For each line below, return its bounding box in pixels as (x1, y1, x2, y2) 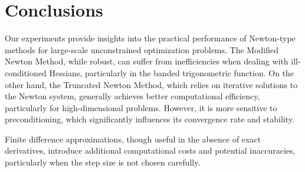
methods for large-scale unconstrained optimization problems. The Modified (5, 43, 279, 56)
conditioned (5, 66, 47, 79)
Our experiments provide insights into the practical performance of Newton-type (5, 32, 296, 44)
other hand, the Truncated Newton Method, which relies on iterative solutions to (5, 78, 298, 90)
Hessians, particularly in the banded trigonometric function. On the (49, 66, 294, 79)
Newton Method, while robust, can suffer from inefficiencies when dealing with (5, 55, 288, 67)
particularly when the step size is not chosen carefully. (5, 156, 201, 168)
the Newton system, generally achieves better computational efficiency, (5, 90, 260, 102)
